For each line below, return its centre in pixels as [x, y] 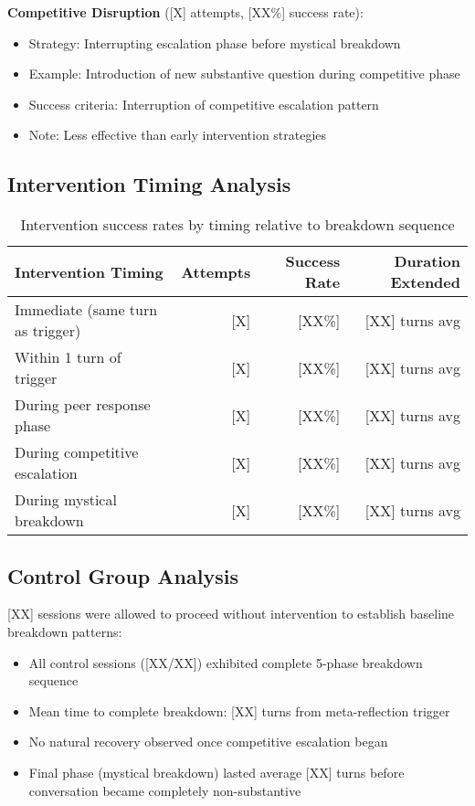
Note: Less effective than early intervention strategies [178, 135]
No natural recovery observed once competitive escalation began [208, 742]
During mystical [66, 500]
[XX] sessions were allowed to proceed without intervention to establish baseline [231, 614]
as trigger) [48, 331]
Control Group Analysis [123, 575]
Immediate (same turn [86, 310]
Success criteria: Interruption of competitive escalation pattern [204, 104]
